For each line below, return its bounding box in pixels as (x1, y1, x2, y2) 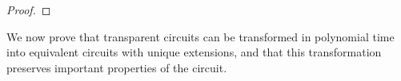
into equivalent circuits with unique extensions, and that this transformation (6, 44, 382, 60)
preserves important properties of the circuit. (6, 59, 227, 75)
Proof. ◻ (6, 2, 51, 17)
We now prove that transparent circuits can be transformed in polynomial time (6, 28, 395, 44)
